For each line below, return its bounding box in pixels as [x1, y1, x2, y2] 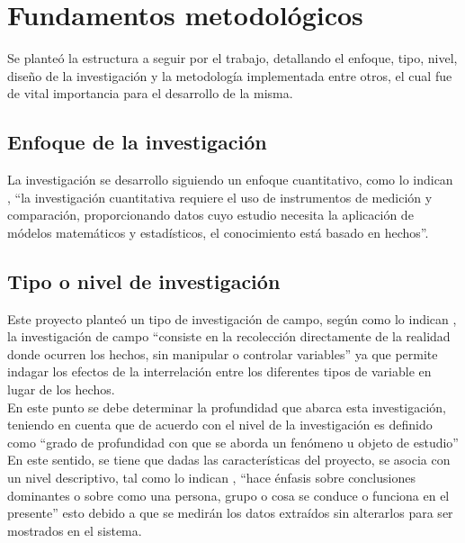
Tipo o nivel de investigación [7, 267, 281, 294]
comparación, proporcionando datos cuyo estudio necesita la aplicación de [7, 205, 414, 224]
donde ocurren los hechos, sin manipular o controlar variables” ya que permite [7, 344, 438, 363]
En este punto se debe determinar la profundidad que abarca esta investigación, [7, 397, 446, 416]
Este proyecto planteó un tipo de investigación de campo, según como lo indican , [7, 309, 457, 328]
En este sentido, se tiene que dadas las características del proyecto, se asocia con [7, 450, 451, 469]
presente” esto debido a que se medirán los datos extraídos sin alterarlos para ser [7, 503, 453, 522]
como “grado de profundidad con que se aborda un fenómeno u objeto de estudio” [7, 432, 459, 451]
